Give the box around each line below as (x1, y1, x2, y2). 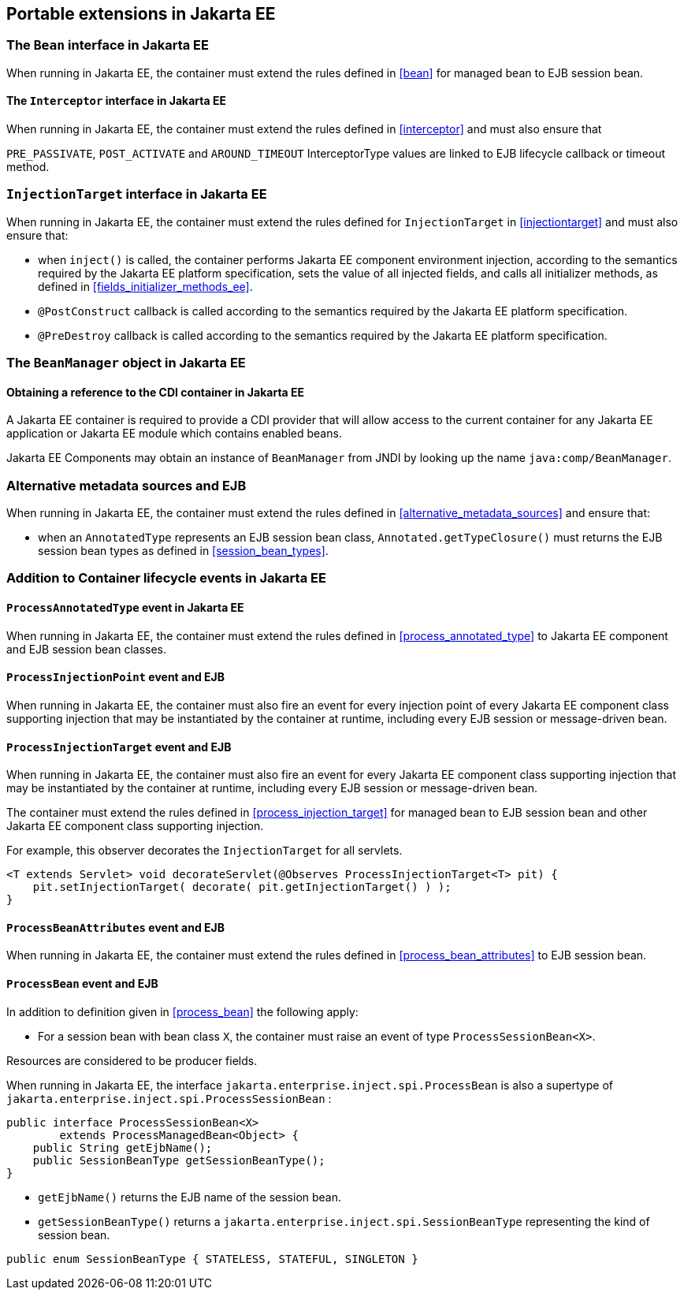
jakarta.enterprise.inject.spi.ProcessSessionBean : (6, 1091, 332, 1105)
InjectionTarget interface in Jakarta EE (6, 186, 267, 203)
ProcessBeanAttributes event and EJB (6, 920, 225, 934)
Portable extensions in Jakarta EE (6, 4, 276, 24)
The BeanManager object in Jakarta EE (6, 355, 246, 371)
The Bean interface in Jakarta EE (6, 37, 209, 54)
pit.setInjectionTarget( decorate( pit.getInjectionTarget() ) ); (32, 881, 452, 894)
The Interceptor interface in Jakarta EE (6, 94, 226, 108)
